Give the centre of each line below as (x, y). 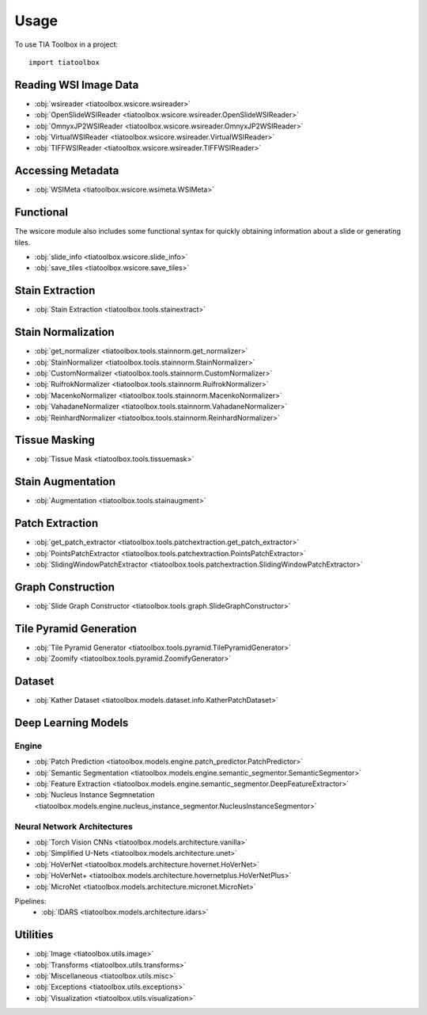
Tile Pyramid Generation (76, 629)
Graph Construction (64, 587)
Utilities (34, 935)
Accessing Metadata (67, 171)
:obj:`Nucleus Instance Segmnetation (94, 795)
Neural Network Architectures (74, 826)
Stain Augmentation (65, 482)
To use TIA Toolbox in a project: (66, 44)
